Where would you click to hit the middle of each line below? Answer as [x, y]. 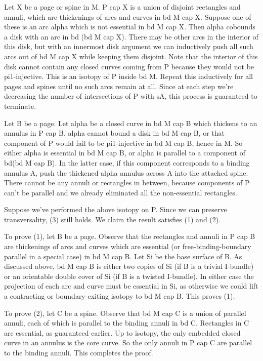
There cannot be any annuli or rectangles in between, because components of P [127, 183]
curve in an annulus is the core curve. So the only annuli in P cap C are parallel [128, 343]
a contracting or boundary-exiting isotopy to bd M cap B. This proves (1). [120, 296]
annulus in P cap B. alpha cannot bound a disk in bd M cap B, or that [115, 133]
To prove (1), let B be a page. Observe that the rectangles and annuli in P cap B [130, 236]
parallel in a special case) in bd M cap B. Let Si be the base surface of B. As [123, 256]
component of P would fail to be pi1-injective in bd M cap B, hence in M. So [123, 143]
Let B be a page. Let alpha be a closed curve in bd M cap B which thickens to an [131, 123]
